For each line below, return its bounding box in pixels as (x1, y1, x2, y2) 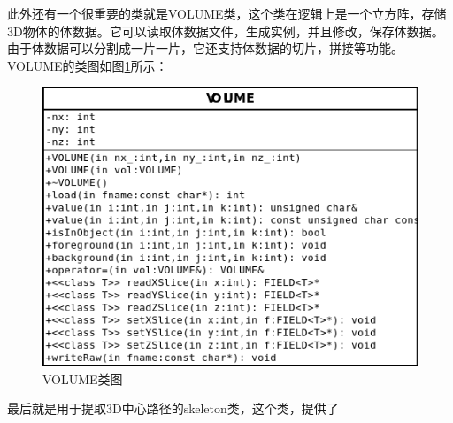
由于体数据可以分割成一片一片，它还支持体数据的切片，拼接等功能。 (7, 39, 403, 58)
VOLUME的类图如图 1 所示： (7, 56, 168, 74)
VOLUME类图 (42, 369, 123, 388)
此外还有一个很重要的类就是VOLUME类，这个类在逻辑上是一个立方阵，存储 (7, 4, 447, 22)
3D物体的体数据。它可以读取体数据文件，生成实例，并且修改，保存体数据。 (7, 21, 444, 40)
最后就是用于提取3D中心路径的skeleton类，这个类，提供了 (7, 399, 339, 418)
